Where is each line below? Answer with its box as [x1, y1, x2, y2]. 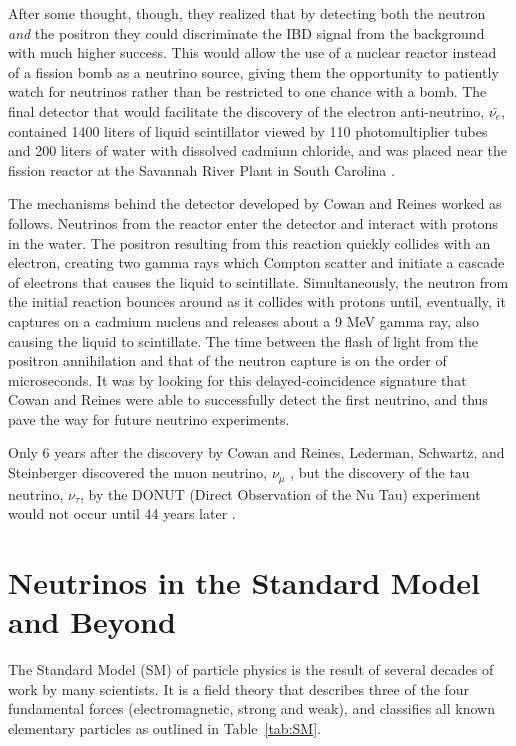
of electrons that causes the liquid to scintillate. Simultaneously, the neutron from [8, 271, 509, 292]
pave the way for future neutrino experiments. [8, 408, 290, 429]
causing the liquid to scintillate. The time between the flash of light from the [8, 330, 479, 351]
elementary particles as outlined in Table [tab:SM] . [8, 717, 321, 738]
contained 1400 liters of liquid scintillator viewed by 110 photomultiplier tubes [8, 120, 488, 141]
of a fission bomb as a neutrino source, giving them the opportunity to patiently [8, 61, 499, 82]
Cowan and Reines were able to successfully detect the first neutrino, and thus [8, 389, 488, 410]
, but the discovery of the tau [290, 462, 470, 483]
